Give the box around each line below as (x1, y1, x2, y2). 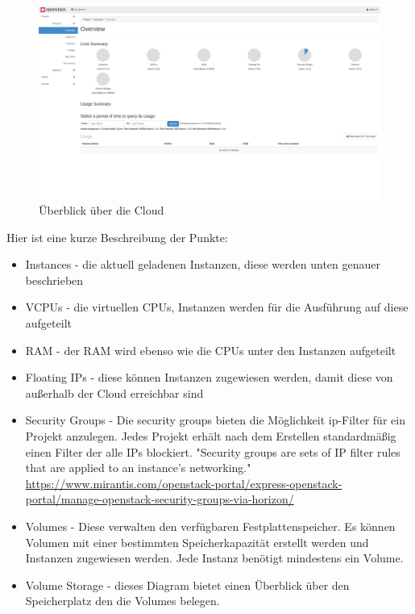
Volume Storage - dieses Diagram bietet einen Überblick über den (25, 576, 350, 593)
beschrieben (25, 271, 84, 288)
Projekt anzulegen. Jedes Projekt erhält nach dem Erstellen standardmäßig (25, 428, 396, 445)
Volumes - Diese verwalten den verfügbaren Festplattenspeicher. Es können (25, 518, 396, 534)
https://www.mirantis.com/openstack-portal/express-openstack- (25, 474, 342, 491)
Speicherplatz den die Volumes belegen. (25, 592, 220, 609)
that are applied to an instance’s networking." (25, 459, 251, 476)
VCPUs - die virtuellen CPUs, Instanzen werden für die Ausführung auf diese (25, 299, 409, 315)
